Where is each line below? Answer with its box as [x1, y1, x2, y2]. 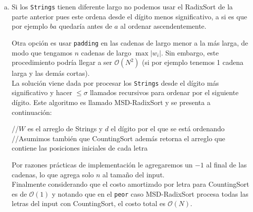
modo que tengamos [11, 47, 72, 57]
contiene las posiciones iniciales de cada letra [11, 143, 148, 153]
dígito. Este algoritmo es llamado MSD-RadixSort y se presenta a [11, 97, 210, 107]
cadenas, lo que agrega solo [11, 169, 94, 179]
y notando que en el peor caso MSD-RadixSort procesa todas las [51, 188, 249, 199]
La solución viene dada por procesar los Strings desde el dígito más [11, 77, 219, 88]
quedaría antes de [58, 21, 112, 31]
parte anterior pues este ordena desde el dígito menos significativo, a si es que [11, 11, 247, 21]
